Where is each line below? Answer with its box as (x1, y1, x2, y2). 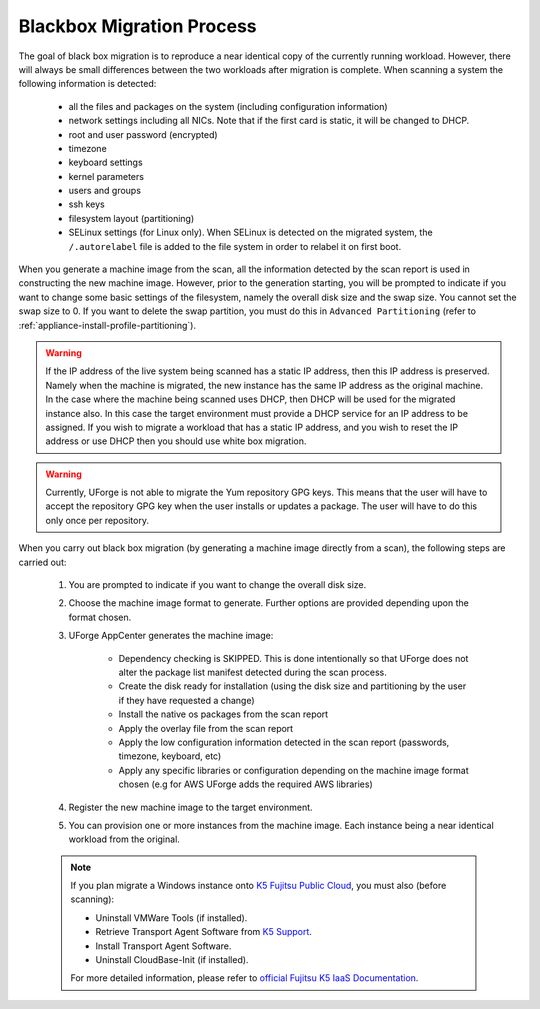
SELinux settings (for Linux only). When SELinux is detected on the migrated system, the (68, 226, 434, 239)
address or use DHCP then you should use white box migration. (45, 435, 307, 447)
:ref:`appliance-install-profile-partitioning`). (18, 319, 197, 331)
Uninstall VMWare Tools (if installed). (95, 911, 248, 924)
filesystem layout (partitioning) (68, 212, 195, 224)
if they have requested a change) (118, 694, 255, 706)
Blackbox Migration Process (18, 15, 257, 37)
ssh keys (68, 198, 105, 210)
